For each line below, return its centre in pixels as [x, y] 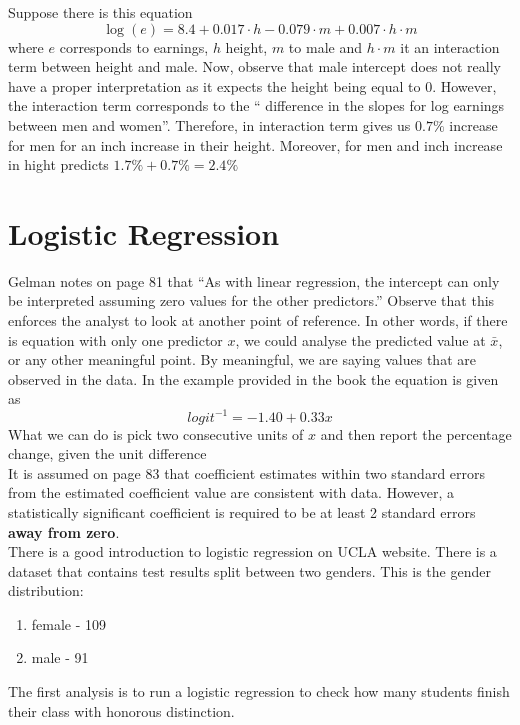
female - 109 [69, 623]
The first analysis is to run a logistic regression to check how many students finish [259, 691]
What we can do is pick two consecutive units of [156, 433]
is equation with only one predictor [115, 339]
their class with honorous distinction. [121, 710]
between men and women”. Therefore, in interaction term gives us [209, 124]
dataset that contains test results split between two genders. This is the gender [249, 570]
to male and [325, 46]
